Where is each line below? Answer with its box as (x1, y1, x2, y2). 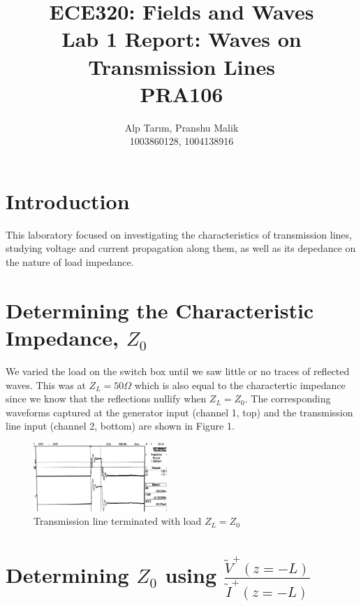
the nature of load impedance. (6, 255, 134, 269)
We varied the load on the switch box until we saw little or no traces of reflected (6, 363, 350, 378)
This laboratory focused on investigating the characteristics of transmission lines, (6, 227, 352, 241)
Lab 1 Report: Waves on (61, 24, 302, 53)
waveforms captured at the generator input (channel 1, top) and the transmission (6, 404, 353, 419)
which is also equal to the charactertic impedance (134, 377, 346, 392)
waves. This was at (6, 377, 86, 392)
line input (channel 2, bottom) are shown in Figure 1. (6, 418, 235, 433)
